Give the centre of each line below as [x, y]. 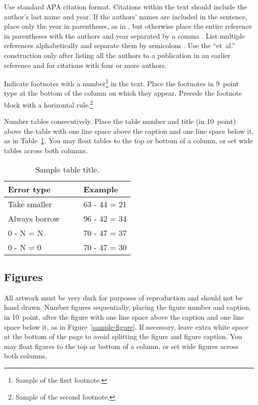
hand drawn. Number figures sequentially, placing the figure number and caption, [128, 307]
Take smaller [30, 204]
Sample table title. [67, 169]
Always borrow [34, 218]
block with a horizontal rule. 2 [49, 104]
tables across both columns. [46, 150]
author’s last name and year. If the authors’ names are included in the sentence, [126, 16]
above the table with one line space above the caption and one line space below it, [129, 131]
